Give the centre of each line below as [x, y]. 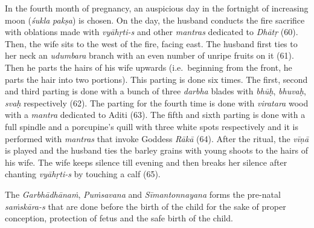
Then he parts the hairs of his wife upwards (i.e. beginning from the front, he [149, 67]
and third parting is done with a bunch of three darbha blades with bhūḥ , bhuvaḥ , [155, 91]
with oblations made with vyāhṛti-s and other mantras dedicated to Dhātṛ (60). [152, 32]
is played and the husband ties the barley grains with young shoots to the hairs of [156, 150]
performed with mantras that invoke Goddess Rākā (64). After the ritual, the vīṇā [157, 138]
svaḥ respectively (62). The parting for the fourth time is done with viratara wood [157, 103]
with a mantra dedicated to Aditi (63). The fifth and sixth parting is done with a [155, 115]
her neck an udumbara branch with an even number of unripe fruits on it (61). [149, 55]
